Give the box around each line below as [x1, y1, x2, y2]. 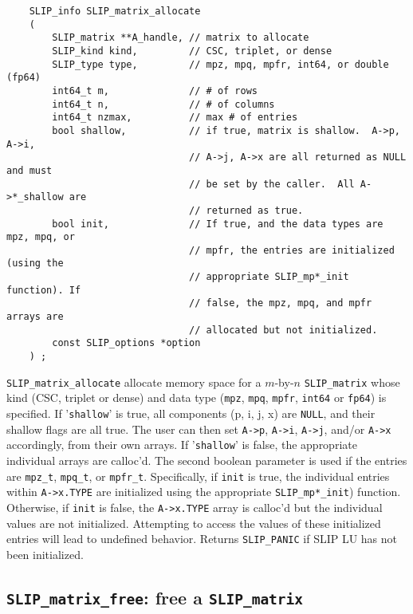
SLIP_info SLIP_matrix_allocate [29, 6, 201, 17]
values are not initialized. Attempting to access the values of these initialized [6, 514, 381, 531]
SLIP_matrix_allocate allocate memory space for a [6, 373, 262, 390]
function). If [6, 284, 81, 296]
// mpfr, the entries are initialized [189, 244, 395, 256]
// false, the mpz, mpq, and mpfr [189, 297, 372, 309]
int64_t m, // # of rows [52, 85, 258, 96]
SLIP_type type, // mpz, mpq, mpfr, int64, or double [52, 58, 389, 70]
